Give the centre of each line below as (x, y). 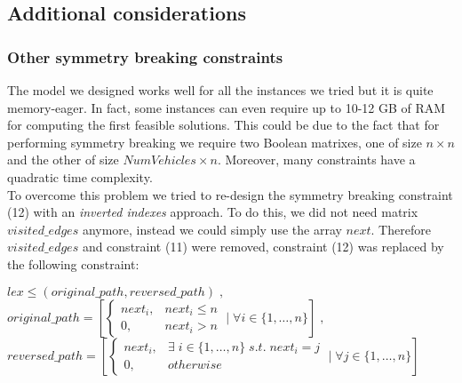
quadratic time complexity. (80, 176)
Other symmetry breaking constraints (145, 56)
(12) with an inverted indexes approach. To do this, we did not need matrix (213, 212)
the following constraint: (73, 263)
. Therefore (401, 229)
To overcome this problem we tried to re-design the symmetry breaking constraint (230, 194)
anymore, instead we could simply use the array (212, 229)
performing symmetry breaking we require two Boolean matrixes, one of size (215, 142)
